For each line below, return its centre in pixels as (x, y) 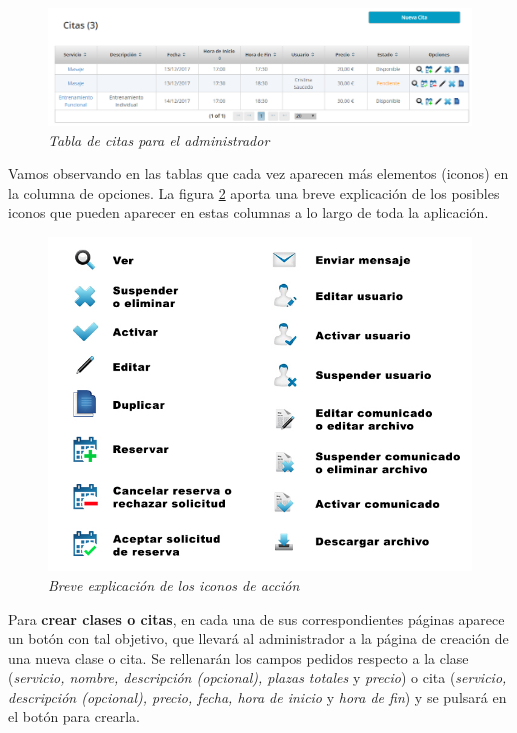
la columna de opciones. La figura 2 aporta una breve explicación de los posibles (254, 192)
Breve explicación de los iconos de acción (174, 584)
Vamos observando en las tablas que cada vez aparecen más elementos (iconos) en (258, 173)
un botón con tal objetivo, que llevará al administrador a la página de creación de (258, 638)
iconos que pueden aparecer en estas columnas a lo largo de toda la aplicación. (248, 212)
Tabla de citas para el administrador (159, 139)
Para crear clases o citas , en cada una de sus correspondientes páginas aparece (256, 618)
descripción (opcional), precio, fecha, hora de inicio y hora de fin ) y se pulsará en (257, 696)
